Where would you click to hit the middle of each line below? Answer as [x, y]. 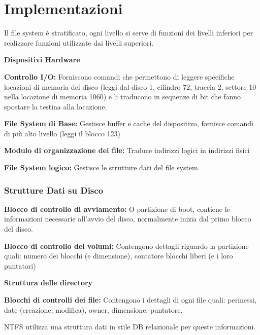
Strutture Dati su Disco [54, 190]
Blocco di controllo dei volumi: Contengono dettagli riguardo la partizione [126, 246]
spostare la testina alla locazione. [56, 106]
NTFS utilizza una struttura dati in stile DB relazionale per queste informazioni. [130, 327]
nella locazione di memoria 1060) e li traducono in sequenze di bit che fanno [123, 97]
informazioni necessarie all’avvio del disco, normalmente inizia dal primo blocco [128, 219]
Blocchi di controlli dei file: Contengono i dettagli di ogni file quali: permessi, [130, 300]
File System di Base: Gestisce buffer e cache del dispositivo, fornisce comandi [129, 123]
